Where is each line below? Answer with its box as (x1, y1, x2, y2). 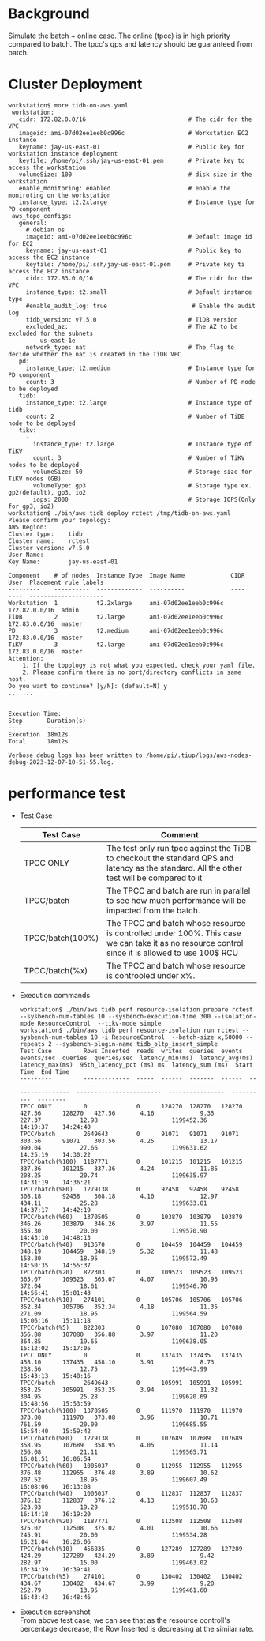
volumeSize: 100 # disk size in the (18, 171, 252, 179)
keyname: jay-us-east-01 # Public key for (18, 143, 245, 151)
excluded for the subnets (8, 329, 93, 337)
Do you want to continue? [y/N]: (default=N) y (8, 682, 168, 690)
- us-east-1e (32, 337, 77, 344)
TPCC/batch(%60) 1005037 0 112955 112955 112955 (19, 1462, 243, 1470)
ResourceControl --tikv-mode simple (37, 1019, 162, 1027)
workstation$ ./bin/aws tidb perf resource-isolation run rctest (19, 1026, 239, 1034)
